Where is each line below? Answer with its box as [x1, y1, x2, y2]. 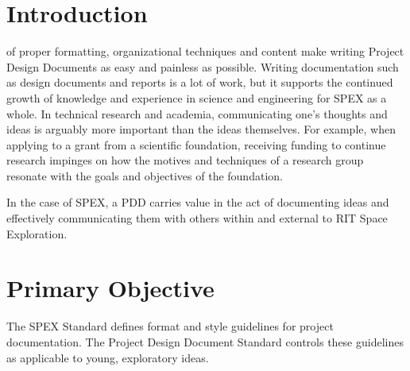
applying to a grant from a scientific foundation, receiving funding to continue [6, 136, 386, 153]
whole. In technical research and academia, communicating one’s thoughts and [6, 105, 388, 122]
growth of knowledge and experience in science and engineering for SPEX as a [6, 89, 387, 106]
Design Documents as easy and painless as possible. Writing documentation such [6, 58, 399, 75]
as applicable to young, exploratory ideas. [6, 349, 209, 365]
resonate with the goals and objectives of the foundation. [6, 167, 283, 184]
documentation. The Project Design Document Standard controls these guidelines [6, 333, 404, 350]
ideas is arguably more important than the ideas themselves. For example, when [6, 121, 396, 137]
